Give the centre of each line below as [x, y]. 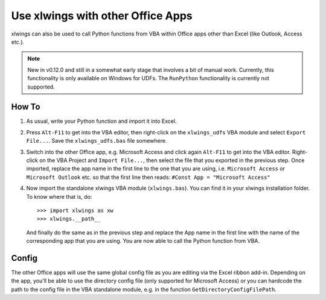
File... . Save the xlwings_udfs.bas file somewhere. [97, 141]
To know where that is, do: [59, 196]
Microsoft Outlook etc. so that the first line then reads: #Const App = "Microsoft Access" [149, 177]
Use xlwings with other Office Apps [102, 16]
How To [26, 107]
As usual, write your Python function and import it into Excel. [102, 121]
